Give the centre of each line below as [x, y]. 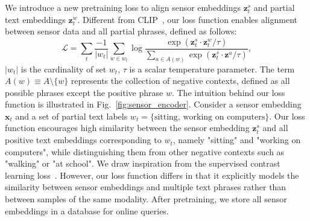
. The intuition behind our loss [228, 92]
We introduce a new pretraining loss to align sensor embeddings [123, 7]
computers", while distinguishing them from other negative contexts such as [145, 151]
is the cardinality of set [64, 69]
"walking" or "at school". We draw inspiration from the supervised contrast [143, 163]
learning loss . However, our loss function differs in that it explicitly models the [152, 175]
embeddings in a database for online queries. [87, 210]
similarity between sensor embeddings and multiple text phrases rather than [146, 187]
